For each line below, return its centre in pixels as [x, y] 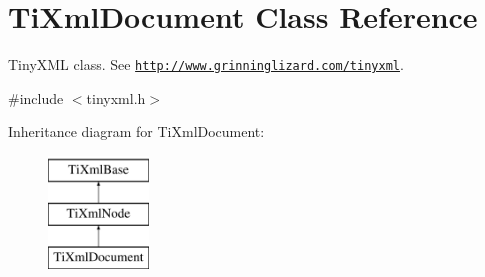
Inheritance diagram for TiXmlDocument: [136, 131]
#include [36, 97]
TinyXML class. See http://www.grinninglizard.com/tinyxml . [206, 64]
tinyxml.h [116, 97]
